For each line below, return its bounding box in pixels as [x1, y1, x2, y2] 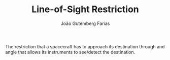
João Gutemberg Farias [60, 20, 110, 26]
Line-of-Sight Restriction [31, 4, 140, 15]
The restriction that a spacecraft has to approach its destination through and [5, 43, 165, 49]
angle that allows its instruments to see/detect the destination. [5, 49, 135, 55]
